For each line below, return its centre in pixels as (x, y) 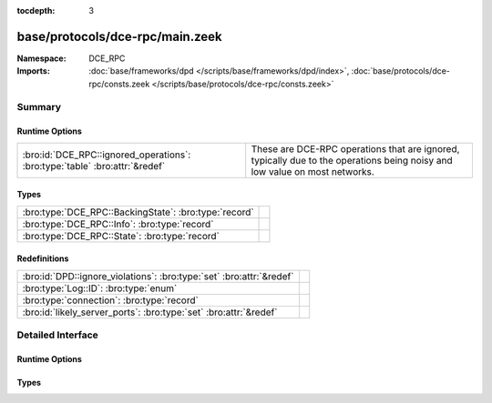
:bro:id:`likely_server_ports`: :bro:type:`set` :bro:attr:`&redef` (150, 312)
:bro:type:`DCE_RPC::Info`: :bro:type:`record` (118, 224)
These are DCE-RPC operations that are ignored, (355, 148)
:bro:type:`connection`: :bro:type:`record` (111, 300)
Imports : (33, 71)
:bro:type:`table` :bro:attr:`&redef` (94, 166)
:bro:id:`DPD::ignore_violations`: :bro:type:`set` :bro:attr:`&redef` (158, 276)
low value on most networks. (313, 171)
